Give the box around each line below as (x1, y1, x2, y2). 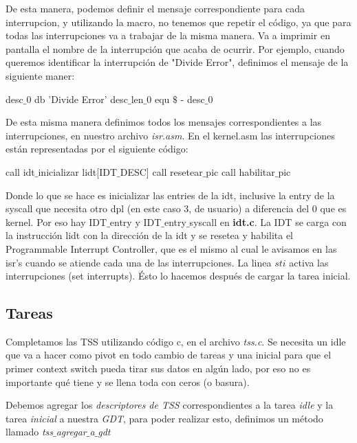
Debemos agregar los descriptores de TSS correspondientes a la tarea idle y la (6, 398, 334, 412)
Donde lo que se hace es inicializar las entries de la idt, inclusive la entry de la (6, 188, 335, 202)
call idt (6, 164, 35, 179)
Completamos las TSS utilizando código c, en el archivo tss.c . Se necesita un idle (6, 334, 346, 348)
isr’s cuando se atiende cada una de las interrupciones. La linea (6, 255, 272, 269)
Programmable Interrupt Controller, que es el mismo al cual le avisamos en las (6, 241, 337, 255)
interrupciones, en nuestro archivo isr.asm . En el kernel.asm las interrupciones (6, 128, 335, 142)
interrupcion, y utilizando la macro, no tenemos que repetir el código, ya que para (6, 14, 351, 29)
